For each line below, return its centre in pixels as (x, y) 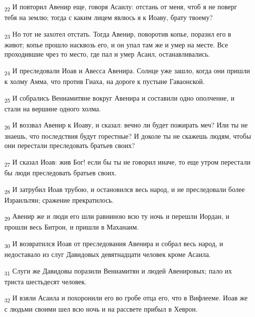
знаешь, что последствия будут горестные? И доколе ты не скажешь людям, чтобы (128, 136)
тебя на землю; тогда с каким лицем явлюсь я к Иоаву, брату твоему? (109, 17)
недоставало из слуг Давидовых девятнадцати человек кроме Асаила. (108, 254)
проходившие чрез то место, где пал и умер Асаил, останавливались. (107, 54)
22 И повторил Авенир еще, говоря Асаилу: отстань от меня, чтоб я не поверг (121, 7)
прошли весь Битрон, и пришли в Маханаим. (72, 227)
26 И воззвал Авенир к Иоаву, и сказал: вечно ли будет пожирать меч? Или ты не (126, 126)
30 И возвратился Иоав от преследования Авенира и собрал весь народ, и (114, 244)
